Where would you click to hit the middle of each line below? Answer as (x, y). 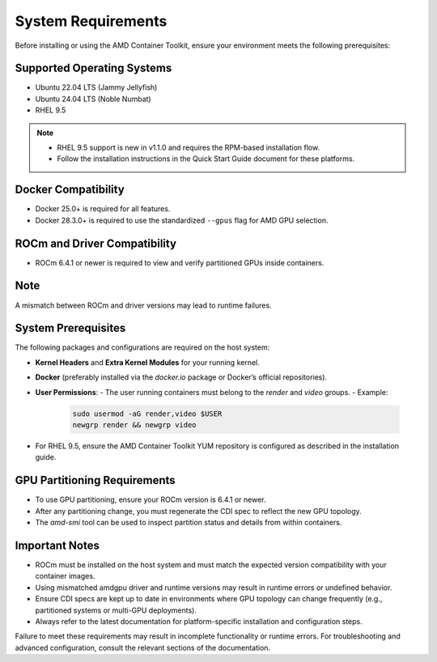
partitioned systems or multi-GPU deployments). (116, 610)
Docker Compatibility (70, 190)
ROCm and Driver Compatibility (96, 243)
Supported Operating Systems (93, 68)
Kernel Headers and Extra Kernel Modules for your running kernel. (148, 362)
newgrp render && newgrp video (135, 424)
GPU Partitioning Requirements (95, 480)
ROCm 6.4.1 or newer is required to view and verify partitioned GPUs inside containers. (180, 262)
